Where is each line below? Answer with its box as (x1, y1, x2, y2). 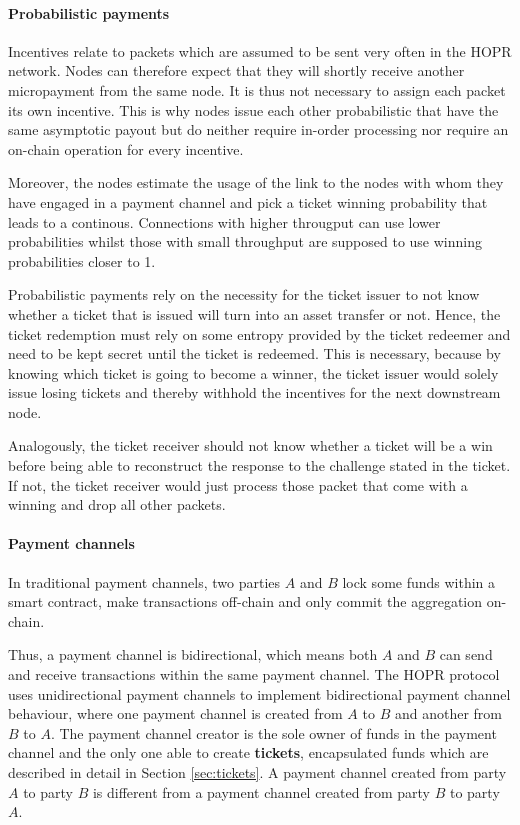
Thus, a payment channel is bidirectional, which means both (8, 644, 378, 665)
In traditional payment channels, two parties (8, 571, 281, 592)
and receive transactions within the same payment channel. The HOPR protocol (8, 664, 500, 685)
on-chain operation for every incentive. (8, 138, 244, 159)
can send (439, 644, 493, 665)
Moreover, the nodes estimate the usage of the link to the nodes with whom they (8, 172, 504, 193)
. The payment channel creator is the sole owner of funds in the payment (50, 722, 497, 743)
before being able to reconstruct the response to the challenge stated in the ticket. (8, 455, 511, 476)
